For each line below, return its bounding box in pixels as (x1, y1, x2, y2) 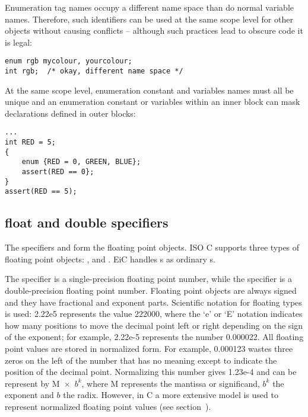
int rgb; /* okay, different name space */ (5, 67, 183, 76)
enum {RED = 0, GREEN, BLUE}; (21, 158, 141, 166)
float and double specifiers (5, 213, 169, 232)
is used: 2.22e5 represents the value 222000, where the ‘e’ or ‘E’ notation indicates (5, 307, 303, 320)
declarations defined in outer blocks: (5, 107, 136, 119)
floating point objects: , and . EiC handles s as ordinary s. (5, 252, 215, 265)
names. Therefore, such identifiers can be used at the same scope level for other (5, 12, 293, 25)
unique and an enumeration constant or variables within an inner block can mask (5, 95, 300, 108)
